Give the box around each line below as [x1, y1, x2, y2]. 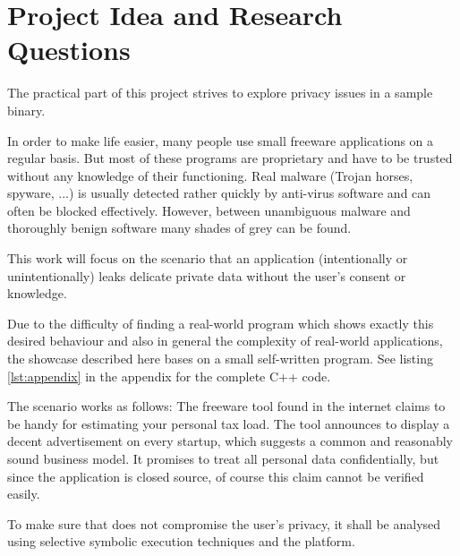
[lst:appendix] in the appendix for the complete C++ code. [7, 366, 331, 385]
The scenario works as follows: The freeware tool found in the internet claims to [7, 397, 446, 415]
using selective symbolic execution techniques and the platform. [7, 532, 355, 551]
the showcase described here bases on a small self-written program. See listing [7, 349, 433, 368]
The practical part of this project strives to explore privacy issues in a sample [7, 83, 433, 102]
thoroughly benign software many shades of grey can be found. [7, 218, 352, 237]
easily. [7, 484, 40, 503]
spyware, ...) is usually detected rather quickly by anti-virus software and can [7, 184, 431, 202]
